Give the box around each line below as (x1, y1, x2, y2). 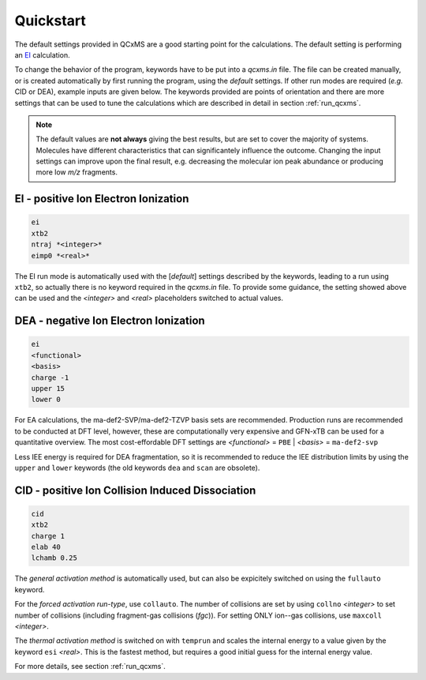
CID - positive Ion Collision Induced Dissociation (14, 483, 256, 497)
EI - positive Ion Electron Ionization (14, 192, 189, 205)
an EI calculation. (14, 50, 70, 59)
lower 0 (31, 395, 61, 404)
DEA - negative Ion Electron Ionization (14, 314, 205, 328)
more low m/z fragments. (35, 167, 118, 177)
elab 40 (31, 543, 61, 552)
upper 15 (31, 384, 65, 393)
